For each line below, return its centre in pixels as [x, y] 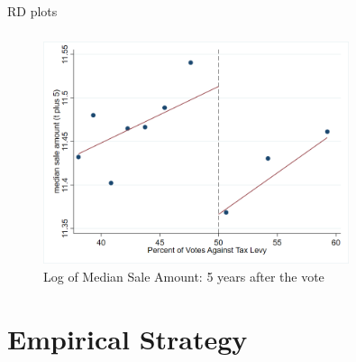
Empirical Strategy [128, 338]
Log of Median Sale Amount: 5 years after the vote [184, 276]
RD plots [32, 11]
